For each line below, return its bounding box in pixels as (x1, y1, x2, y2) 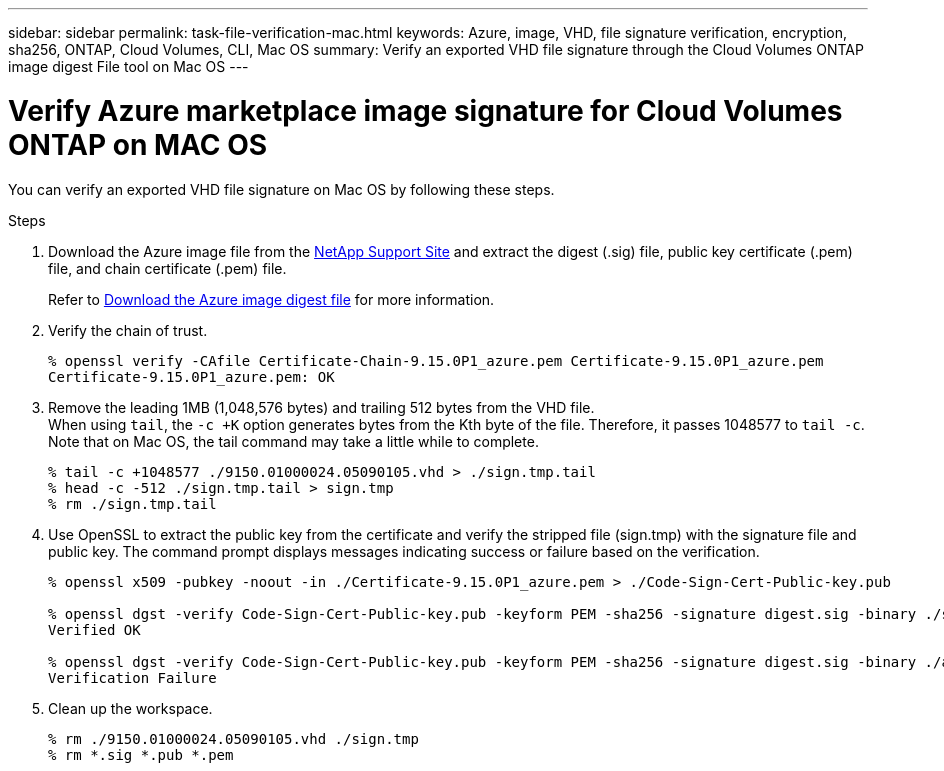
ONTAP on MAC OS (8, 127, 268, 162)
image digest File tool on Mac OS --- (8, 58, 249, 75)
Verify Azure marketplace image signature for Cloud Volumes (8, 93, 843, 128)
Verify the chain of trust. (48, 321, 208, 339)
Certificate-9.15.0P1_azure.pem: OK (48, 368, 335, 385)
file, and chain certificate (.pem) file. (48, 259, 287, 277)
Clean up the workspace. (48, 699, 213, 717)
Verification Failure (48, 669, 217, 686)
